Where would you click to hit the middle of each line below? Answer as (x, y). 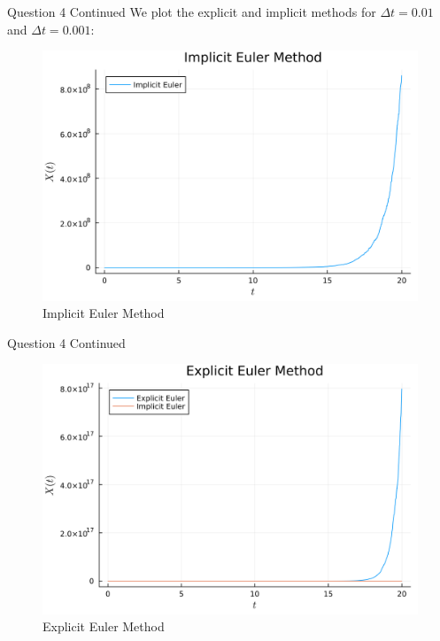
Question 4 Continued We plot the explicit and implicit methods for (192, 12)
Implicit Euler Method (104, 313)
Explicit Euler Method (104, 626)
